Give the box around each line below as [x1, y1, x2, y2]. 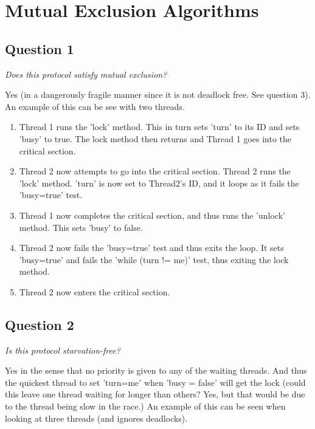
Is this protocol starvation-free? [5, 343, 120, 356]
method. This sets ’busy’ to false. [19, 221, 143, 233]
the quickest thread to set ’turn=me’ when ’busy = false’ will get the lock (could [5, 376, 306, 388]
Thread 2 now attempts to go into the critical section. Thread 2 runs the [19, 165, 291, 177]
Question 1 [5, 39, 74, 58]
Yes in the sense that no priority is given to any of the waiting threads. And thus [5, 364, 307, 377]
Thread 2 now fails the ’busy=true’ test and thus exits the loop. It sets [19, 241, 284, 254]
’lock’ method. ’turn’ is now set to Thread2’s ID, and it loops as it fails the [19, 176, 299, 189]
